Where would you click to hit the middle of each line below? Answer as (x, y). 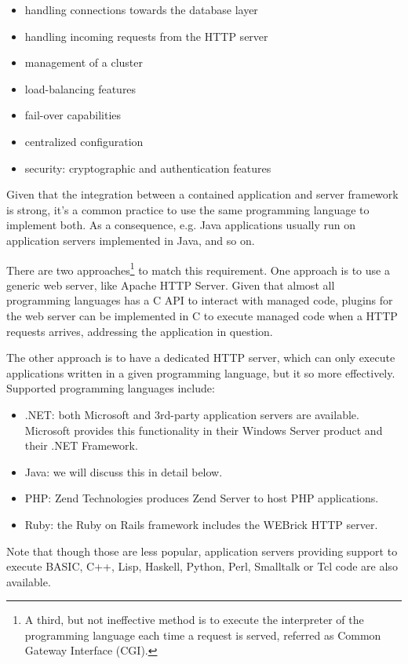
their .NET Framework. (81, 445)
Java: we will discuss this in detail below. (124, 471)
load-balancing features (80, 88)
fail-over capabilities (73, 115)
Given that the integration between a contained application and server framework (202, 194)
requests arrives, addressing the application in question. (140, 331)
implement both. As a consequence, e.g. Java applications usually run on (181, 225)
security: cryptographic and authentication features (148, 168)
